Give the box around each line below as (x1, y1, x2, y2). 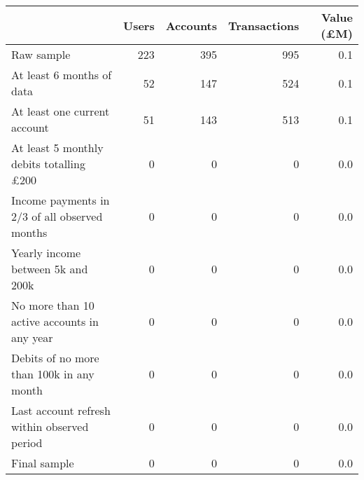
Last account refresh (11, 402, 111, 418)
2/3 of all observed (11, 208, 103, 224)
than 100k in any (11, 366, 94, 382)
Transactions (228, 17, 300, 34)
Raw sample (11, 46, 71, 62)
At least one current (11, 103, 110, 119)
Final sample (11, 455, 74, 471)
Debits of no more (11, 350, 99, 366)
